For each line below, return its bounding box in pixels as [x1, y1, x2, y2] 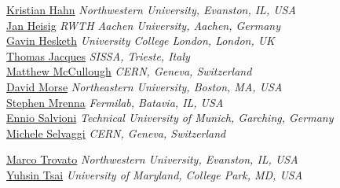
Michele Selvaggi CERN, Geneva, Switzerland [6, 124, 226, 141]
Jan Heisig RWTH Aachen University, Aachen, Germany [6, 17, 280, 33]
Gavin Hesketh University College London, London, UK [6, 32, 275, 49]
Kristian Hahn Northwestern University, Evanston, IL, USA [6, 2, 296, 17]
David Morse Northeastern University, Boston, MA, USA [6, 78, 283, 94]
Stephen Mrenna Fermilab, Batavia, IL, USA [6, 94, 224, 110]
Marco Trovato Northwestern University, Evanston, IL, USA [6, 151, 298, 168]
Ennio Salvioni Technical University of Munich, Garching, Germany [6, 109, 334, 126]
